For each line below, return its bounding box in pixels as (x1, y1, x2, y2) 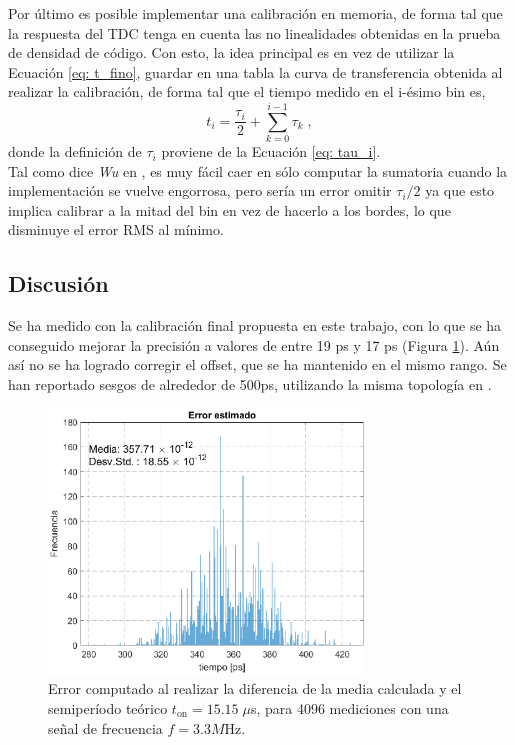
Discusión (8, 268, 109, 299)
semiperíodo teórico (48, 697, 168, 718)
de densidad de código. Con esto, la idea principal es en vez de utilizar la (8, 42, 455, 63)
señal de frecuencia (48, 717, 163, 738)
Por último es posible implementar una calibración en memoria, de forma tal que (8, 3, 503, 23)
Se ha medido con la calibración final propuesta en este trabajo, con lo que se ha (8, 315, 502, 336)
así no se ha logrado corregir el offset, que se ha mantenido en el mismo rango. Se (8, 354, 507, 375)
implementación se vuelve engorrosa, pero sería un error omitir (8, 180, 392, 201)
